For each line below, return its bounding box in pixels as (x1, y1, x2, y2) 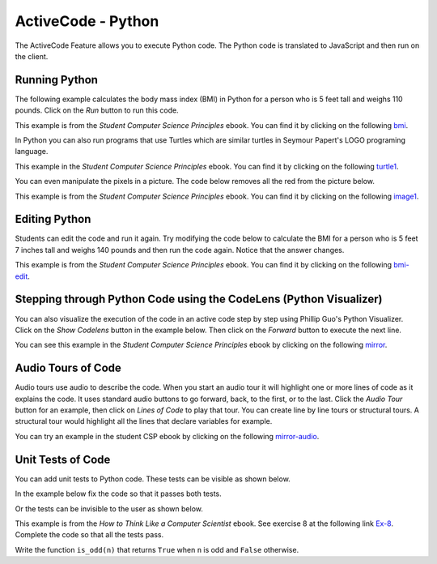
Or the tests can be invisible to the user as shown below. (15, 503, 204, 514)
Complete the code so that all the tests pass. (15, 530, 164, 540)
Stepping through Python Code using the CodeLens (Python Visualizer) (15, 293, 383, 306)
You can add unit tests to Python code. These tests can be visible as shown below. (15, 474, 291, 484)
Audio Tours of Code (15, 361, 121, 375)
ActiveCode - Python (15, 12, 159, 30)
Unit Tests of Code (15, 452, 111, 466)
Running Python (15, 73, 99, 87)
